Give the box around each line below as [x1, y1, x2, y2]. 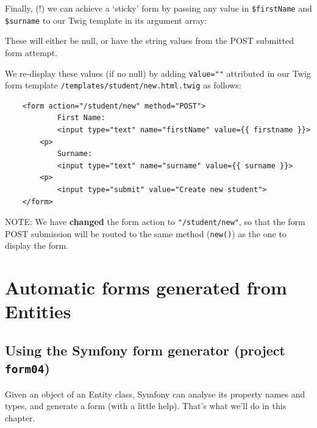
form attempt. [5, 46, 57, 59]
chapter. [5, 411, 35, 424]
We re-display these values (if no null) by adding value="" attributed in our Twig [5, 66, 311, 79]
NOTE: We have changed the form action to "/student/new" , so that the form [5, 215, 305, 228]
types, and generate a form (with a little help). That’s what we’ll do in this [5, 399, 287, 412]
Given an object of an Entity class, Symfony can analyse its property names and [5, 387, 305, 400]
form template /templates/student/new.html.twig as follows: [5, 79, 241, 91]
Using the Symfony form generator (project [5, 341, 285, 360]
